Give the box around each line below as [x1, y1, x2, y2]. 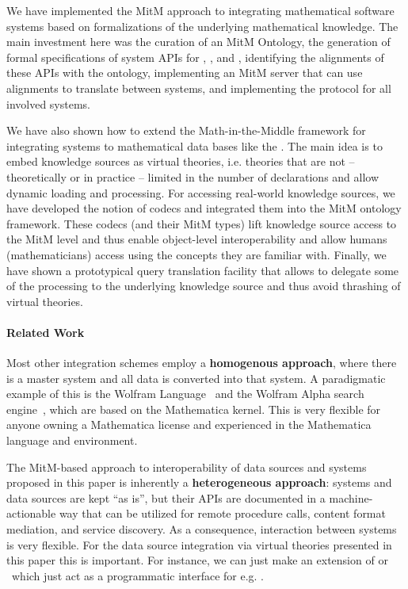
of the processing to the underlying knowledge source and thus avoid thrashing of [6, 277, 401, 294]
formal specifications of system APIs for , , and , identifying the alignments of [6, 48, 384, 65]
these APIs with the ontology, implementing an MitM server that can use [6, 64, 363, 81]
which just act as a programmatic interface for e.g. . [11, 567, 265, 583]
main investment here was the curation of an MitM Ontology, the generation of [6, 33, 391, 50]
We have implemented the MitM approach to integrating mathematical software [6, 2, 395, 18]
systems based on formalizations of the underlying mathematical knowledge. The [6, 17, 398, 34]
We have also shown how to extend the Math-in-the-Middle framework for [6, 122, 366, 139]
